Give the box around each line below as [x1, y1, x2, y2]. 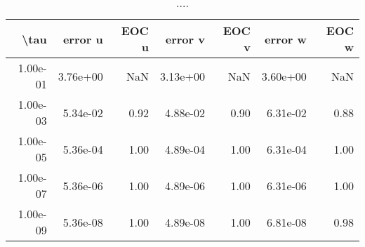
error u [62, 30, 103, 47]
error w [265, 30, 307, 47]
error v [165, 30, 205, 47]
